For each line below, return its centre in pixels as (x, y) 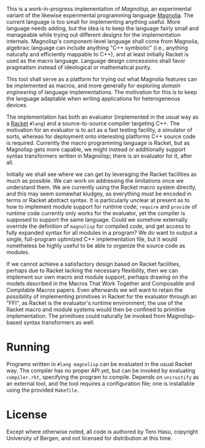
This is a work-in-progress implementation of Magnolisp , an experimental (99, 9)
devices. (17, 105)
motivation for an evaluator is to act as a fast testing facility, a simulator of (99, 130)
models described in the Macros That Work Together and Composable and (101, 283)
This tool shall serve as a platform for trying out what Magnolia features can (102, 79)
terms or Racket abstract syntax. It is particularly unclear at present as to (98, 200)
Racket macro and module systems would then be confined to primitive (96, 309)
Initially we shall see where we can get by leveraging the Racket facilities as (102, 174)
